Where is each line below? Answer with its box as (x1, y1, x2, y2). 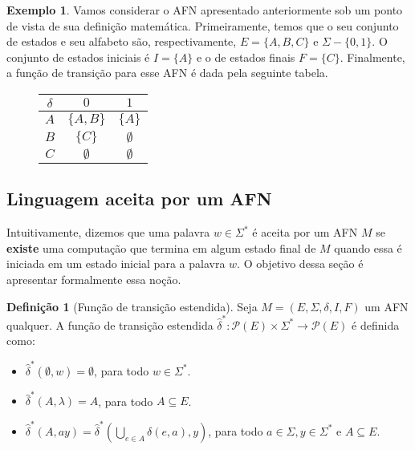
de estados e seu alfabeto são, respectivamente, (6, 33, 237, 50)
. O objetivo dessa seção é (237, 255, 364, 272)
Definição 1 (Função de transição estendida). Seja (6, 298, 258, 314)
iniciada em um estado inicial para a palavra (6, 255, 226, 272)
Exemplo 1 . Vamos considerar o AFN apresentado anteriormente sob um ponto (6, 2, 403, 18)
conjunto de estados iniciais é (6, 48, 150, 65)
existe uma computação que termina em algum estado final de (6, 239, 316, 256)
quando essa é (334, 239, 402, 256)
